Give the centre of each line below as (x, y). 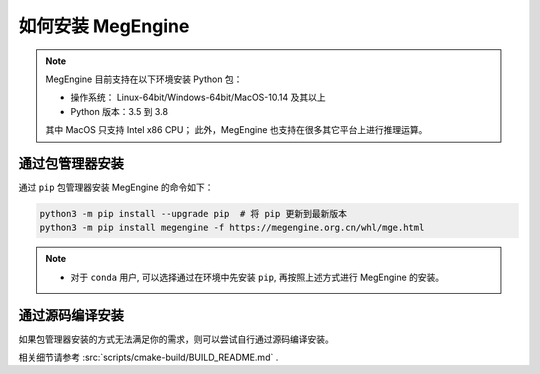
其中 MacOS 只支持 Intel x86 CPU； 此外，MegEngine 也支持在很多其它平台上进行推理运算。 (236, 130)
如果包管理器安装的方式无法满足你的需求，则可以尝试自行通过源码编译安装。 (176, 339)
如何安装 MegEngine (104, 26)
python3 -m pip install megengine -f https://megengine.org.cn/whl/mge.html (232, 228)
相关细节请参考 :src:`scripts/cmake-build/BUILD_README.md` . (148, 357)
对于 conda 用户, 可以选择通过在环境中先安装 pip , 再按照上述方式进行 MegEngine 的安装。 (257, 277)
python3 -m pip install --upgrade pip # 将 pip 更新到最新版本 (193, 213)
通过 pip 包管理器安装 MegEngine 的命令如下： (116, 187)
